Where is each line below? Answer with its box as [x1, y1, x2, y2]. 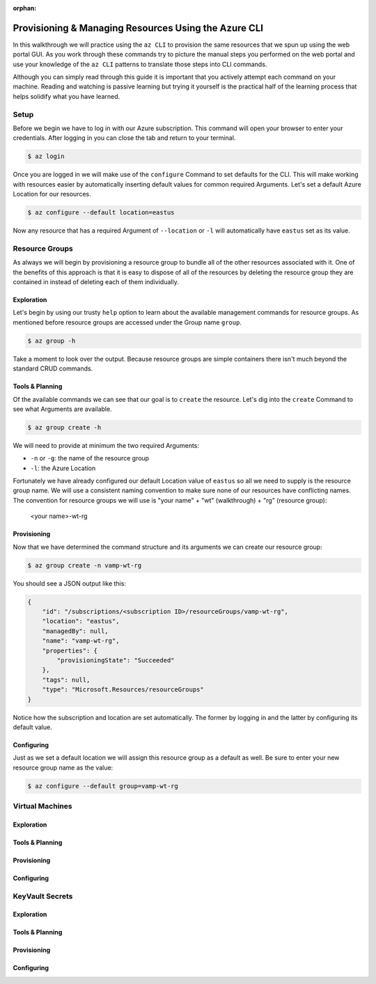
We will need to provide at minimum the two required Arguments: [13, 441, 200, 449]
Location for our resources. [13, 190, 92, 198]
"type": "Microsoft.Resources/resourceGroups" [42, 686, 205, 694]
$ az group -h [27, 336, 76, 345]
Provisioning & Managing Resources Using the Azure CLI [13, 22, 264, 34]
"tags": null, [42, 675, 91, 684]
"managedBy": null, [42, 627, 109, 635]
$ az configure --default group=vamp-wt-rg [27, 782, 179, 790]
